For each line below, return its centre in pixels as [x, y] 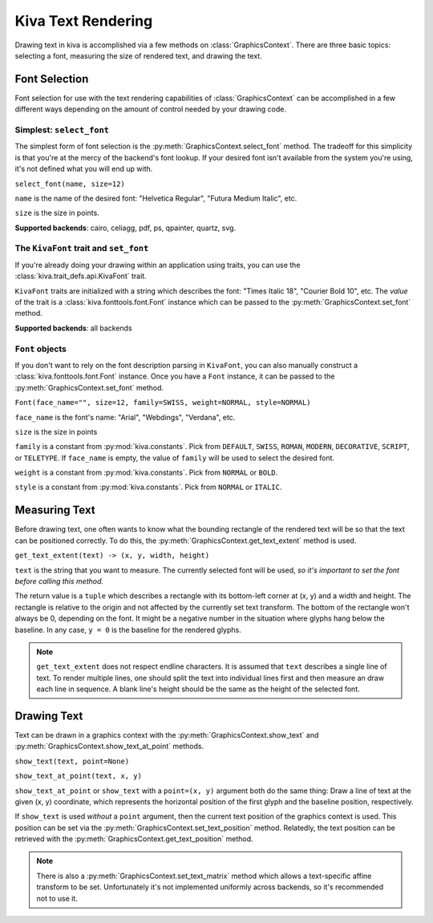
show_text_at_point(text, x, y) [78, 776]
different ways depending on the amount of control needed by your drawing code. [150, 109]
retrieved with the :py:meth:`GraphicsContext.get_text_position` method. [134, 839]
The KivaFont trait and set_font [82, 249]
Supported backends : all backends [73, 328]
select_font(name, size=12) [70, 184]
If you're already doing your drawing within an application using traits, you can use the [158, 265]
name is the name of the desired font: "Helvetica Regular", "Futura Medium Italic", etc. [156, 198]
